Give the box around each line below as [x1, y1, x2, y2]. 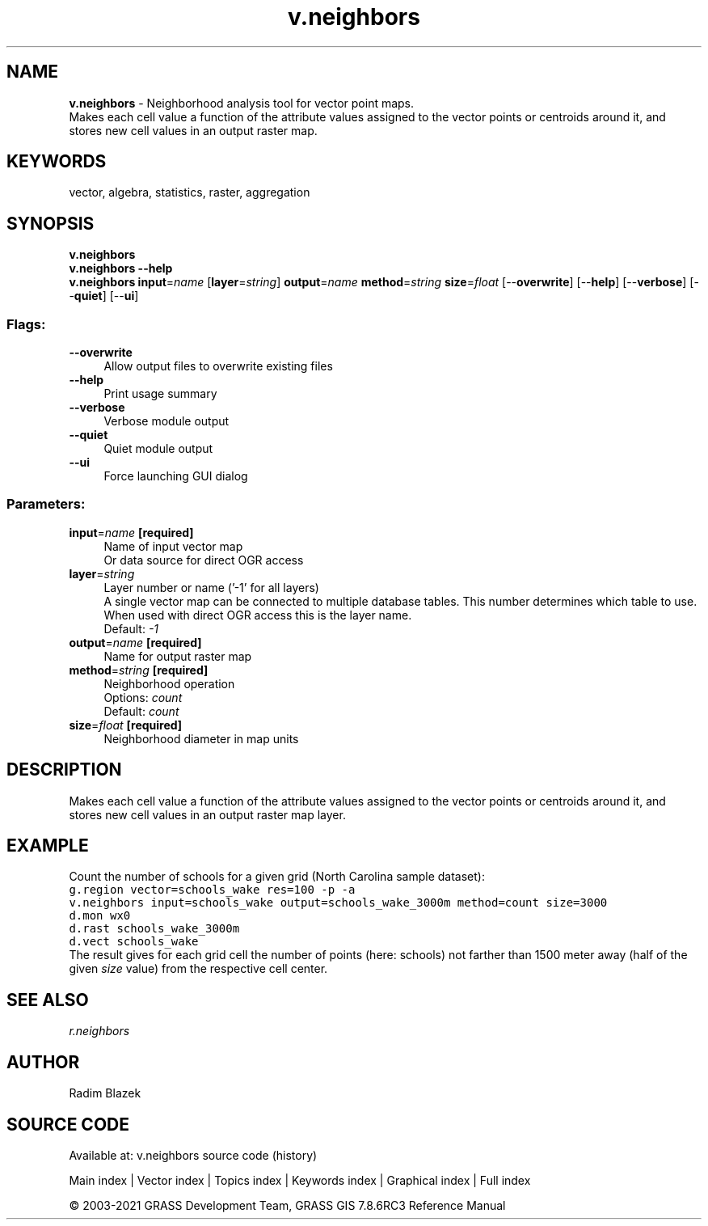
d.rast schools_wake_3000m [69, 922, 240, 936]
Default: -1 [103, 621, 159, 636]
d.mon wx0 [69, 909, 131, 923]
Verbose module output [103, 414, 230, 429]
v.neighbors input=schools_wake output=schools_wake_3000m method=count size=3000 [69, 896, 608, 910]
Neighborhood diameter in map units [103, 731, 299, 746]
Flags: [6, 315, 46, 332]
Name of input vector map [103, 539, 243, 553]
